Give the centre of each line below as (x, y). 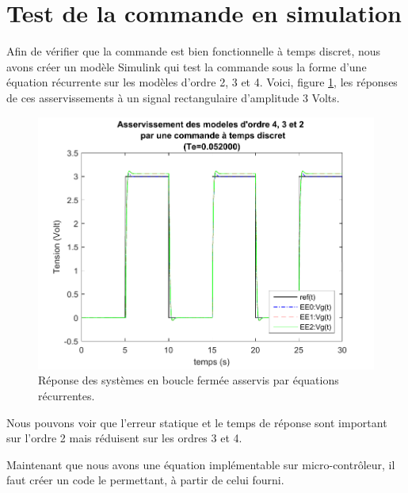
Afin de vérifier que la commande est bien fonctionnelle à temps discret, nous (194, 51)
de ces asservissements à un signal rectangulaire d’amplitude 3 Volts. (173, 97)
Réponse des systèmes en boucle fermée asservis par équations (189, 380)
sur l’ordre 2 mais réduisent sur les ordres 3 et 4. (124, 438)
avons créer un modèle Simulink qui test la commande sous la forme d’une (187, 66)
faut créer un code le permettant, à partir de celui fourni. (145, 480)
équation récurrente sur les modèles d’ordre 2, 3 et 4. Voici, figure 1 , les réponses (202, 82)
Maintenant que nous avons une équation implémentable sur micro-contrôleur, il (201, 464)
